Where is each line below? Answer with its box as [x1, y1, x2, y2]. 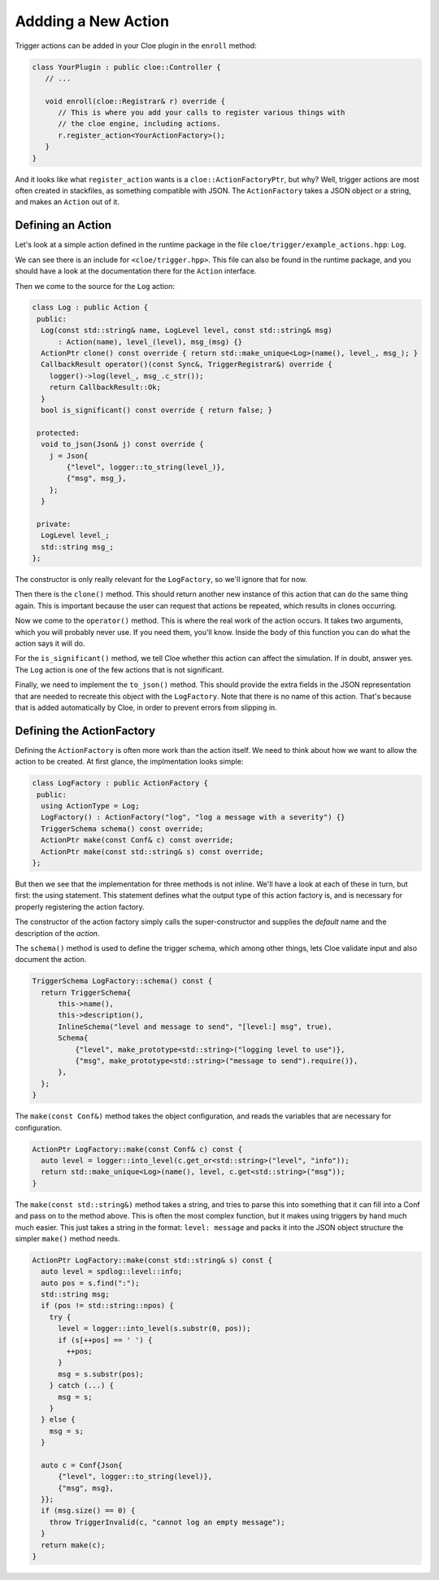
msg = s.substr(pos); [58, 1369, 144, 1379]
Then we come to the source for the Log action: [15, 281, 175, 291]
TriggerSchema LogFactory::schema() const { [32, 977, 213, 986]
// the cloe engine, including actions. [58, 119, 221, 129]
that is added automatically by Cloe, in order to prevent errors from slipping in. [15, 702, 278, 712]
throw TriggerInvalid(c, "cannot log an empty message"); [49, 1517, 285, 1526]
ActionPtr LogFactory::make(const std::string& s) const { [32, 1255, 272, 1265]
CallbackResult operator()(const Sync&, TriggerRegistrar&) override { [41, 360, 333, 370]
